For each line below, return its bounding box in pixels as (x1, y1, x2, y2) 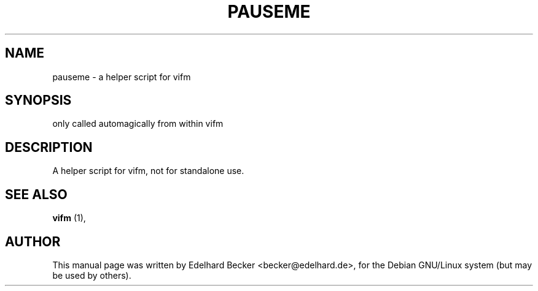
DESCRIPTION (5, 139, 93, 155)
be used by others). (52, 270, 131, 281)
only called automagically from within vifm (52, 118, 224, 129)
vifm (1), (52, 213, 86, 224)
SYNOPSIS (5, 93, 72, 108)
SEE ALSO (5, 186, 68, 202)
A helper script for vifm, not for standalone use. (52, 165, 244, 176)
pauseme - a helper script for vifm (52, 71, 191, 82)
